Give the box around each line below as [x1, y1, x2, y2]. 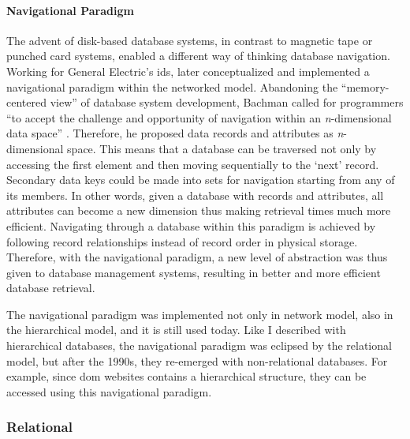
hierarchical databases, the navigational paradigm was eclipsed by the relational [6, 337, 392, 354]
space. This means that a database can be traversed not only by [67, 140, 377, 156]
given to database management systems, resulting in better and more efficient [6, 264, 381, 280]
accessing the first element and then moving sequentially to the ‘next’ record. [6, 156, 379, 172]
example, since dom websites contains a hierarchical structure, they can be [6, 368, 367, 385]
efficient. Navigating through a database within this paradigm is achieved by [6, 217, 376, 234]
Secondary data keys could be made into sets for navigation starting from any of [6, 171, 395, 188]
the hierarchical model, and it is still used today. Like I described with [6, 321, 346, 338]
